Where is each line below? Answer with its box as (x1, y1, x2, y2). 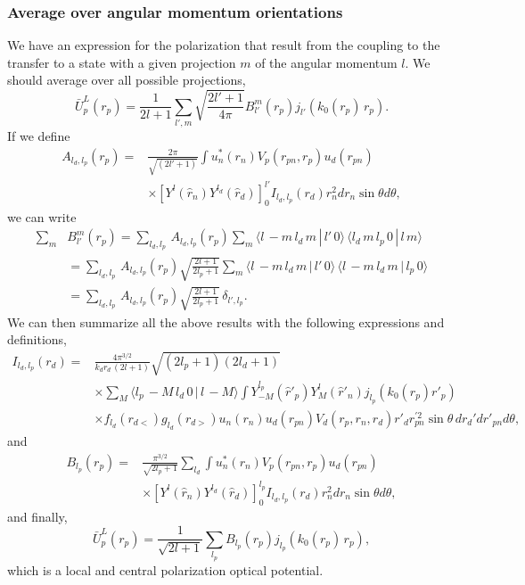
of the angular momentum (255, 53, 398, 71)
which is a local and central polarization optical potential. (7, 560, 324, 579)
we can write (7, 207, 77, 226)
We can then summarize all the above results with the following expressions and (7, 312, 445, 331)
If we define (7, 126, 70, 144)
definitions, (7, 330, 67, 349)
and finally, (7, 507, 68, 525)
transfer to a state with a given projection (7, 53, 236, 71)
